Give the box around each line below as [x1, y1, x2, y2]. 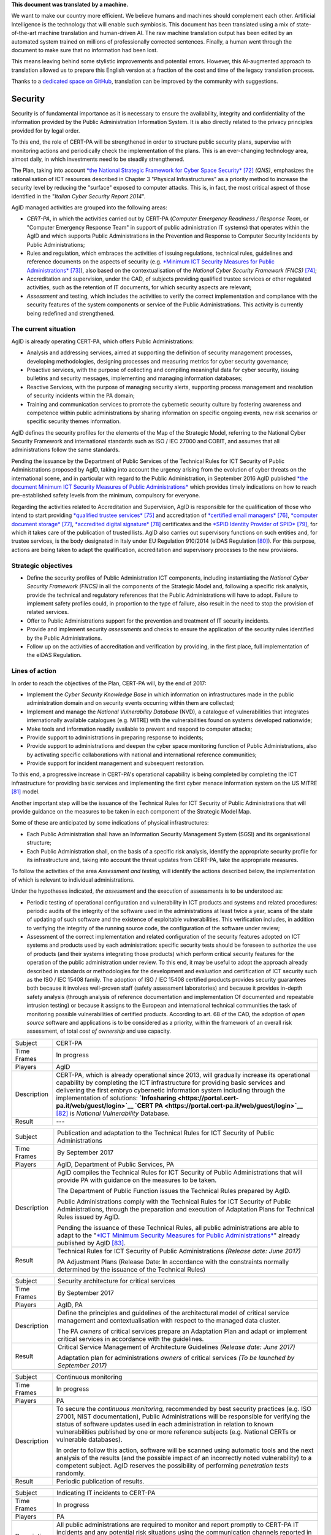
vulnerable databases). [56, 1435, 123, 1444]
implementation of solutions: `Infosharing [56, 1094, 177, 1102]
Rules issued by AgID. [57, 1213, 120, 1221]
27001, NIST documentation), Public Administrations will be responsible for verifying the [56, 1412, 310, 1421]
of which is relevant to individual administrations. [11, 876, 135, 884]
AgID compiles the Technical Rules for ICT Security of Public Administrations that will [57, 1168, 303, 1176]
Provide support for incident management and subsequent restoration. [26, 760, 205, 767]
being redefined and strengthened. [26, 309, 115, 317]
